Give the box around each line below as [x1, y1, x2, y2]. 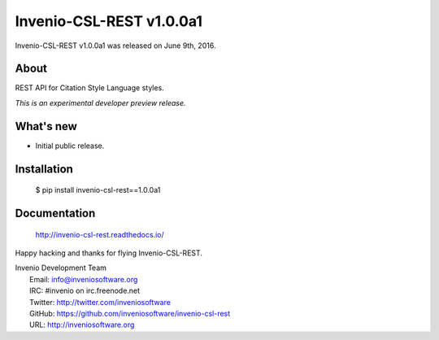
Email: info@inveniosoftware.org [29, 274, 138, 284]
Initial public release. [35, 141, 105, 150]
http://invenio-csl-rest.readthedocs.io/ [35, 229, 164, 239]
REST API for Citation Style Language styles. [15, 83, 164, 93]
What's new [15, 119, 77, 133]
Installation [15, 162, 73, 176]
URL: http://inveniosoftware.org [29, 320, 135, 329]
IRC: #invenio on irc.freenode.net [29, 286, 141, 296]
